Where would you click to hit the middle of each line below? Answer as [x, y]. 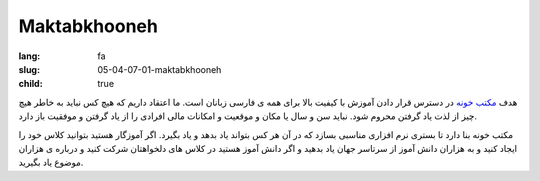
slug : [29, 69]
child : [31, 84]
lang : [29, 56]
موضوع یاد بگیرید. [51, 162]
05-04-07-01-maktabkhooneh [159, 69]
